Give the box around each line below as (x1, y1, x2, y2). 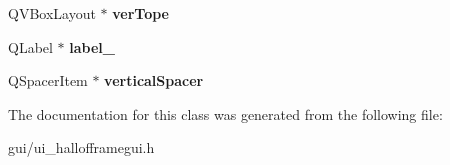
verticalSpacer (104, 70, 204, 91)
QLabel (8, 36, 53, 57)
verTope (112, 3, 169, 23)
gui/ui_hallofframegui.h (8, 137, 155, 158)
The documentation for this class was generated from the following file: (8, 103, 443, 124)
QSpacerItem (8, 70, 88, 91)
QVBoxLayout (8, 3, 96, 23)
